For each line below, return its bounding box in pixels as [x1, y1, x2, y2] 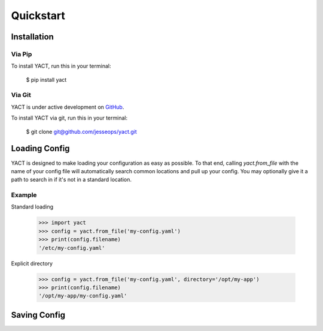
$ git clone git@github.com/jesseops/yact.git [26, 128, 137, 135]
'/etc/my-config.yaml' [38, 244, 105, 251]
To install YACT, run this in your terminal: [11, 63, 111, 70]
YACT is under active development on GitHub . [11, 103, 124, 111]
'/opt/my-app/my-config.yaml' [38, 293, 127, 299]
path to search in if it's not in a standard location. [11, 176, 132, 183]
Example [11, 191, 37, 200]
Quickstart [11, 9, 66, 22]
